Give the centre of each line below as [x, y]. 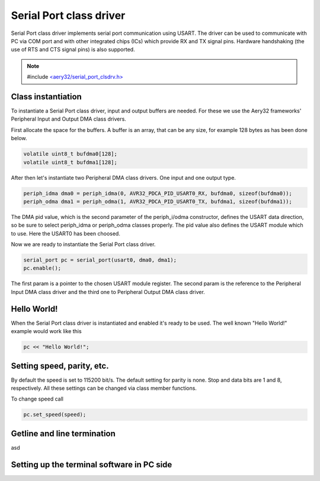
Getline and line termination [63, 433]
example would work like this [47, 331]
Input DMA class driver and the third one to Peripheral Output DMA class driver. [108, 292]
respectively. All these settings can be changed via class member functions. [104, 388]
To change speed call [37, 399]
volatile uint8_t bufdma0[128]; [71, 154]
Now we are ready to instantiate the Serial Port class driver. [83, 244]
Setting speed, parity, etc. [60, 366]
